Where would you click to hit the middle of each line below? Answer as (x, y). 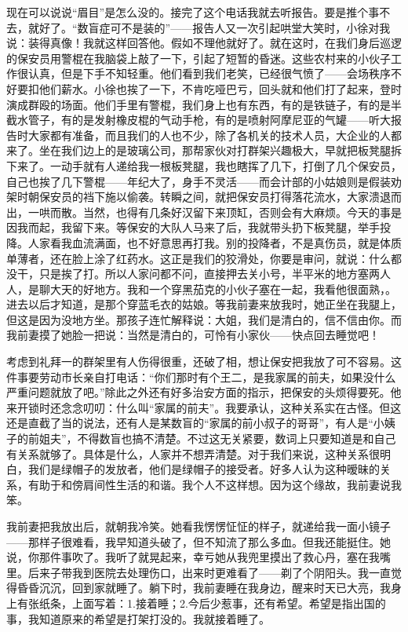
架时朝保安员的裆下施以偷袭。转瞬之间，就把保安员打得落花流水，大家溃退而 (204, 197)
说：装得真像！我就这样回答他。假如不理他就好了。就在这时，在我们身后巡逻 (204, 43)
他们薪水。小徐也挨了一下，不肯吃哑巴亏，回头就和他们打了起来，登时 (220, 88)
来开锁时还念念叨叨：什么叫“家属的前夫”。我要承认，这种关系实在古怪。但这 (204, 407)
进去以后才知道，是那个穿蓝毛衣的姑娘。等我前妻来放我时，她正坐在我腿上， (204, 304)
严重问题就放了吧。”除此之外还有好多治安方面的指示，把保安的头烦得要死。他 (204, 392)
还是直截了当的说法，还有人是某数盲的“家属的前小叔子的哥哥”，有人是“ (190, 423)
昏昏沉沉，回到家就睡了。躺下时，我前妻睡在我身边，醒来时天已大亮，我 (204, 588)
